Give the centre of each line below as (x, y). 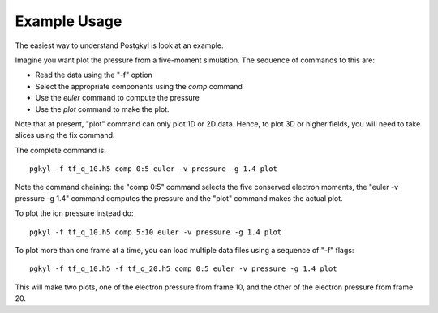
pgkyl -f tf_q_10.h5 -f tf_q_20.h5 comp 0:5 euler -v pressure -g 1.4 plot (183, 269)
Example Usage (69, 21)
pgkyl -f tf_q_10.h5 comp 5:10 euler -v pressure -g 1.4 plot (156, 232)
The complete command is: (61, 150)
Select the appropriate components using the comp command (139, 86)
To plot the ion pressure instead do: (74, 213)
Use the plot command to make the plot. (102, 109)
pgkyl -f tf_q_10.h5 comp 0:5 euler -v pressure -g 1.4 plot (153, 169)
